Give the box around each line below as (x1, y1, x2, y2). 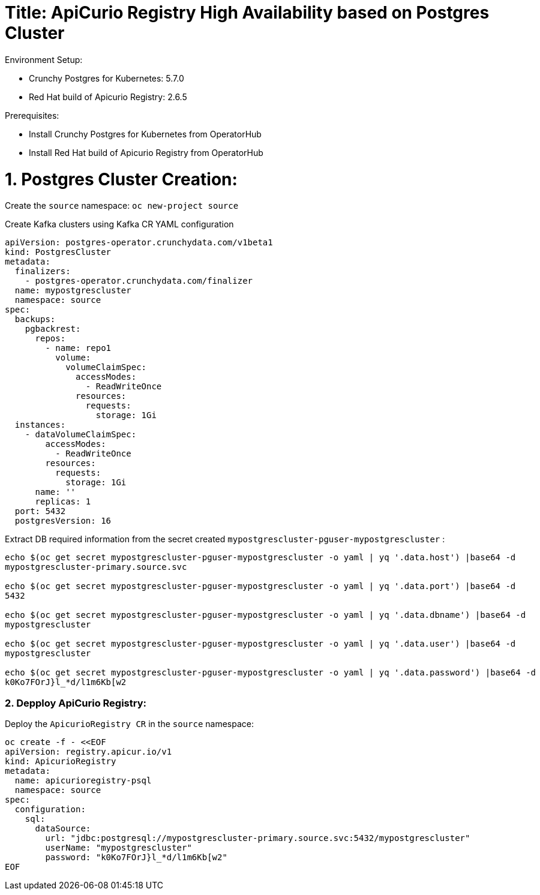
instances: (14, 420, 66, 430)
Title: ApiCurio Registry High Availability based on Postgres (5, 2, 490, 23)
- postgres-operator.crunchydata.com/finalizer (25, 276, 253, 286)
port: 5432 (14, 506, 66, 516)
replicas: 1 (35, 497, 91, 507)
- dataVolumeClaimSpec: (25, 430, 137, 440)
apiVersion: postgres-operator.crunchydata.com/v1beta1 (5, 238, 273, 248)
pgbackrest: (25, 324, 81, 334)
